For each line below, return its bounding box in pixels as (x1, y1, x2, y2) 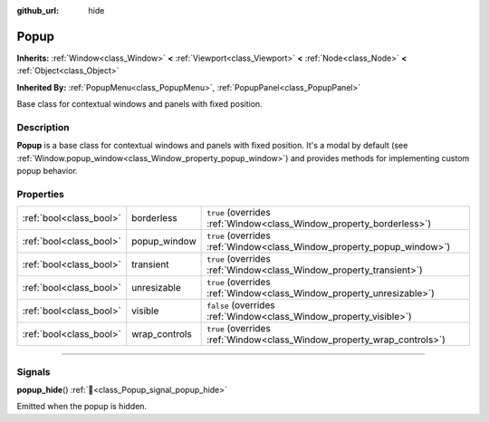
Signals (16, 365, 51, 378)
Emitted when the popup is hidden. (16, 401, 148, 412)
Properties (16, 187, 65, 200)
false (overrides (206, 299, 275, 312)
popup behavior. (16, 166, 79, 176)
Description (16, 120, 70, 133)
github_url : (16, 5, 59, 15)
